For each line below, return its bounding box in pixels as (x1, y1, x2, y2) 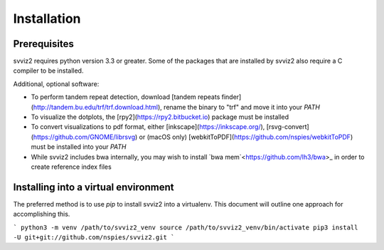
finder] (221, 93, 242, 101)
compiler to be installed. (13, 66, 84, 75)
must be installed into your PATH (31, 142, 127, 151)
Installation (13, 11, 81, 26)
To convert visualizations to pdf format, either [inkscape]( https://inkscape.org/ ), (31, 123, 265, 131)
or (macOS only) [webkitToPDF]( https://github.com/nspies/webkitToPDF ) (139, 132, 353, 141)
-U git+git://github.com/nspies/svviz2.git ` (13, 234, 175, 241)
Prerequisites (13, 38, 74, 50)
